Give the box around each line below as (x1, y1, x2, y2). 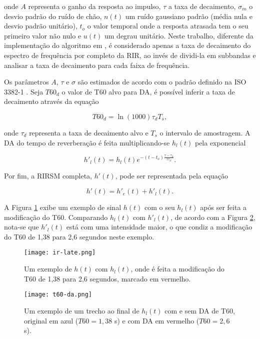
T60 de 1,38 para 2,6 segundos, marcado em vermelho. (24, 273, 191, 283)
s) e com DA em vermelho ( (114, 315, 199, 325)
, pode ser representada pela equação (115, 170, 228, 181)
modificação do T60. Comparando (4, 211, 108, 222)
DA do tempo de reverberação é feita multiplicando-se (4, 137, 170, 147)
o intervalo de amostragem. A (159, 127, 250, 137)
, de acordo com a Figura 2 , (170, 211, 255, 222)
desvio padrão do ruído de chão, (4, 10, 102, 21)
